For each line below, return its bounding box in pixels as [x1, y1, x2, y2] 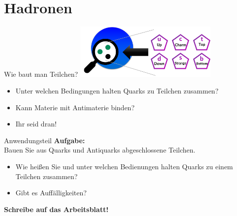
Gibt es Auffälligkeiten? [15, 187, 87, 198]
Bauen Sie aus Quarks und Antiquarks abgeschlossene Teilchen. [4, 145, 196, 155]
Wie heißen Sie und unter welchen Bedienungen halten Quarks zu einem [15, 161, 233, 171]
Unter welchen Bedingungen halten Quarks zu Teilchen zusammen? [15, 86, 219, 96]
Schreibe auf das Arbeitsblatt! [4, 204, 109, 214]
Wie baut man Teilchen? [4, 69, 78, 79]
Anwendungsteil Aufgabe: [4, 135, 85, 145]
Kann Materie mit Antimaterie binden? [15, 102, 135, 112]
